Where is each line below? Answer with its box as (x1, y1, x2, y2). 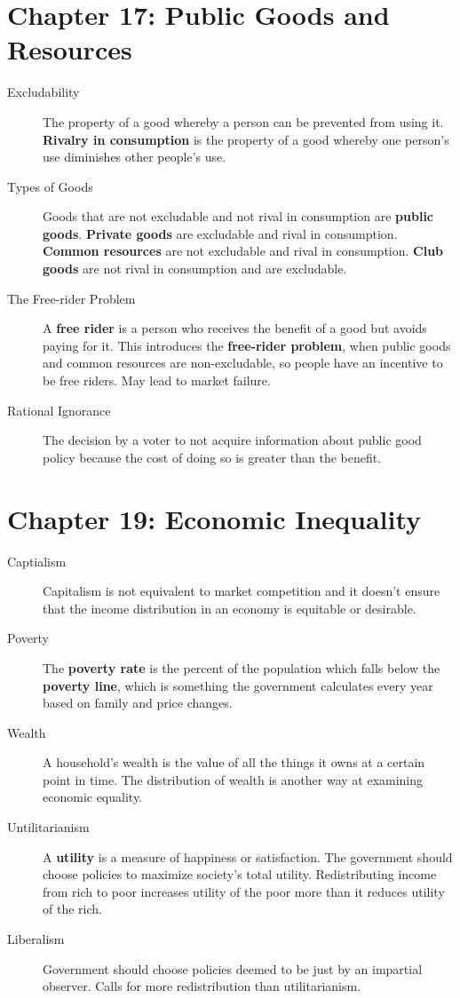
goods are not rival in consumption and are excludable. (43, 259, 347, 278)
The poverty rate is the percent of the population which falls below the (43, 658, 440, 677)
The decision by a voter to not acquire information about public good (43, 431, 422, 449)
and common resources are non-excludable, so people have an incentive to (43, 353, 443, 372)
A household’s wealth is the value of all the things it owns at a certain (43, 753, 425, 772)
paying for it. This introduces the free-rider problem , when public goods (43, 336, 451, 354)
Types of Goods (7, 177, 93, 195)
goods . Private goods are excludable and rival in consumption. (43, 224, 398, 242)
